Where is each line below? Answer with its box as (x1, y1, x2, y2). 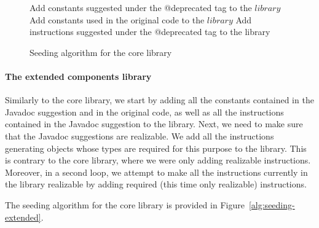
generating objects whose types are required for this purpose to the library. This (5, 141, 307, 154)
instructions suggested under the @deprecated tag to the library (30, 25, 270, 38)
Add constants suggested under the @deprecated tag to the (30, 1, 252, 14)
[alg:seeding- (248, 198, 295, 211)
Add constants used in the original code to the (30, 13, 205, 26)
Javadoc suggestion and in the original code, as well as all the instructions (5, 105, 284, 118)
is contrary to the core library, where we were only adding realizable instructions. (5, 154, 311, 167)
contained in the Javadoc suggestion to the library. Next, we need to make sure (5, 117, 303, 130)
